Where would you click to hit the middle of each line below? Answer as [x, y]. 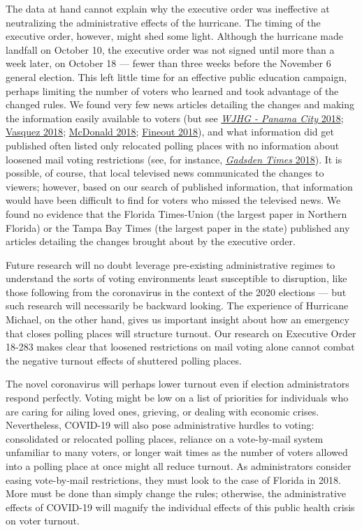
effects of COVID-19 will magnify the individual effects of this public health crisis [180, 507]
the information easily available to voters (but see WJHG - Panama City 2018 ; [175, 118]
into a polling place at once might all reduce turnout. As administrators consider [179, 466]
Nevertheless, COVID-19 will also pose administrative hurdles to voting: [160, 425]
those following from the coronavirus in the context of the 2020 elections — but [176, 292]
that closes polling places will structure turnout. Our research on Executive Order [181, 333]
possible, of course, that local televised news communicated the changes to [165, 173]
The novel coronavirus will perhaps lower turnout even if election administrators [178, 384]
